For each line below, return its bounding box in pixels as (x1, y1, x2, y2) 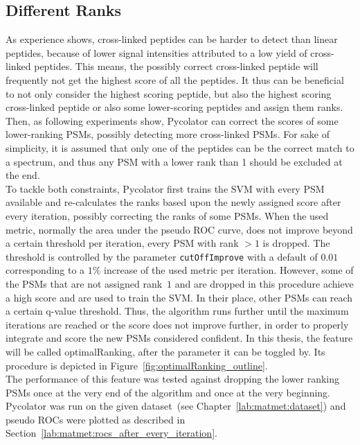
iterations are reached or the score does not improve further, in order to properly (6, 317, 349, 331)
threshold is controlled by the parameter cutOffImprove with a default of (6, 249, 318, 263)
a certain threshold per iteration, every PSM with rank (6, 236, 239, 250)
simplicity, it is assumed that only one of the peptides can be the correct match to (6, 140, 354, 155)
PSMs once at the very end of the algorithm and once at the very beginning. (6, 385, 331, 399)
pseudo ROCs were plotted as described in (6, 412, 186, 426)
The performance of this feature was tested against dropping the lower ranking (6, 372, 339, 386)
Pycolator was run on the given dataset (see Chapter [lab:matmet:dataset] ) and (6, 399, 346, 413)
